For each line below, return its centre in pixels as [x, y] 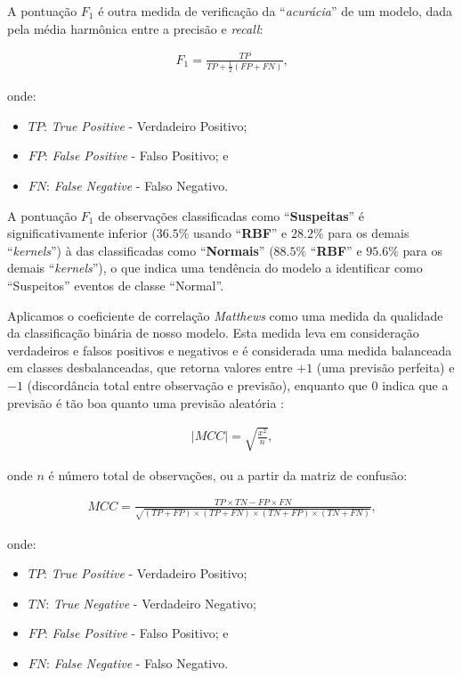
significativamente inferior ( [82, 233]
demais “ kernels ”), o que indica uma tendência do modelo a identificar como [215, 268]
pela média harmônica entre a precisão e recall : [135, 28]
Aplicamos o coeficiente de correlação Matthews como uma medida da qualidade [225, 315]
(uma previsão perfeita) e [385, 368]
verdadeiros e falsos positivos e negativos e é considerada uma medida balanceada [230, 350]
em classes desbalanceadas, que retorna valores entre [150, 368]
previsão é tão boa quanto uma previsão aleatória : [146, 402]
